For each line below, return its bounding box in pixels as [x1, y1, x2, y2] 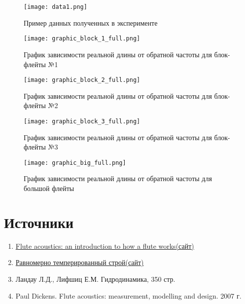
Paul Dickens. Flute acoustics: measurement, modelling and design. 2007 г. [15, 290, 242, 301]
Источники [4, 212, 74, 232]
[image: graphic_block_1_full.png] [24, 35, 140, 42]
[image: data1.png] [24, 3, 87, 10]
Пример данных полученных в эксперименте [24, 17, 158, 28]
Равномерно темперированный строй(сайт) [15, 257, 144, 267]
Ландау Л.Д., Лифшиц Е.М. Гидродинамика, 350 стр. [15, 273, 175, 284]
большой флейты [24, 183, 74, 193]
